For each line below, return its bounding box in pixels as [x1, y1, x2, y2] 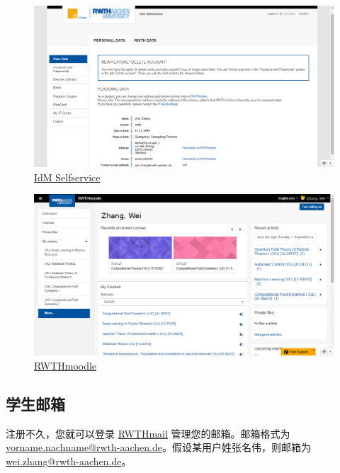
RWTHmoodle [34, 358, 97, 373]
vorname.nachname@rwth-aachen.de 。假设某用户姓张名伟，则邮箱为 [6, 440, 311, 455]
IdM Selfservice [34, 169, 101, 184]
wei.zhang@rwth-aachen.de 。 [6, 454, 132, 469]
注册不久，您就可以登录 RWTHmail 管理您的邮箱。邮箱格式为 [6, 426, 290, 440]
